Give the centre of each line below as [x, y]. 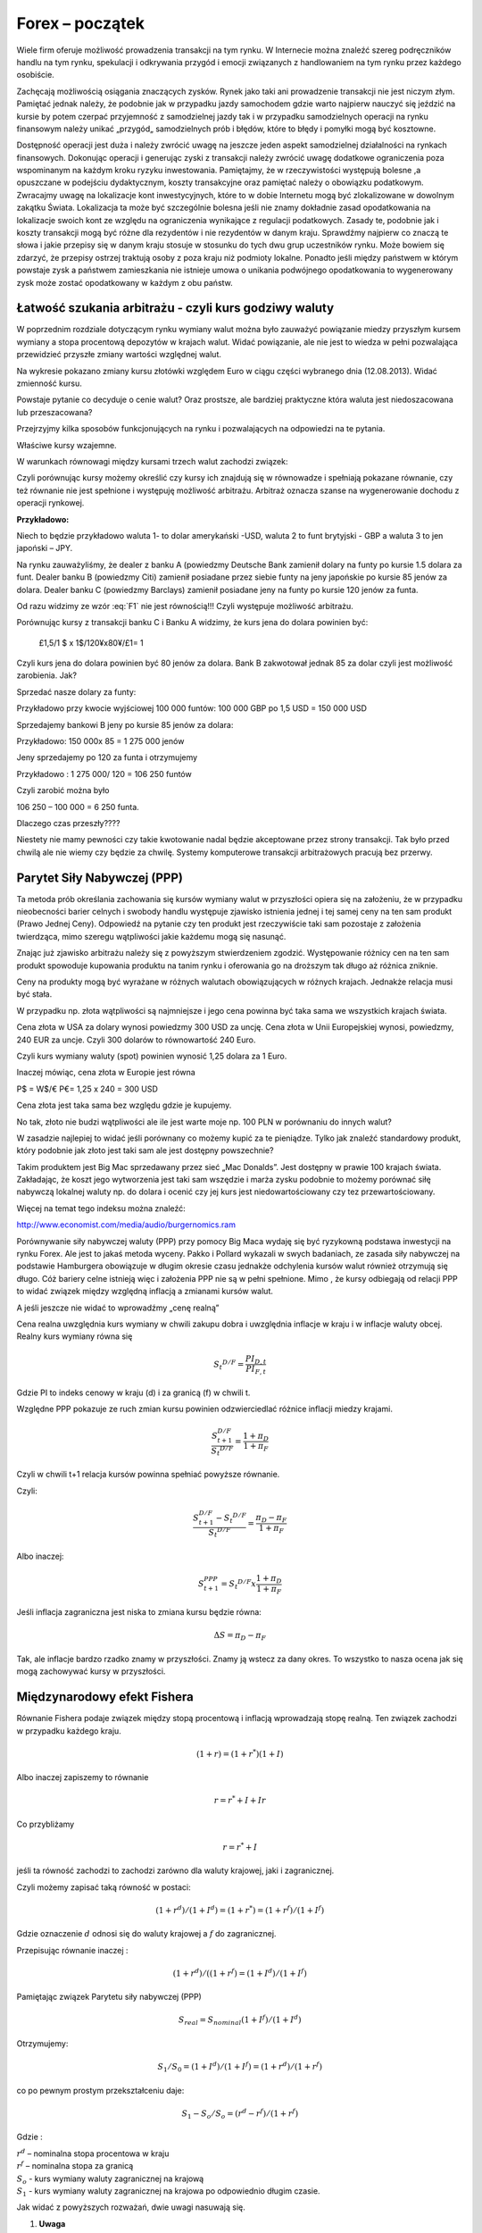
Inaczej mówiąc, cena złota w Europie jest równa [106, 1073]
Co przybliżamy [46, 1824]
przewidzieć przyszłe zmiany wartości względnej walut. [119, 355]
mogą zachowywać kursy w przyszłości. [91, 1671]
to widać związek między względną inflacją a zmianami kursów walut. [145, 1292]
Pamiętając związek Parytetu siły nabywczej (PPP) [109, 1997]
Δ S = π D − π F [240, 1636]
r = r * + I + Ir [240, 1800]
